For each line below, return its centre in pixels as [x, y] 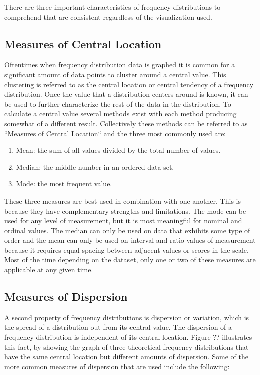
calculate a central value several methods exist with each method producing [120, 114]
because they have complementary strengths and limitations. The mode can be [125, 210]
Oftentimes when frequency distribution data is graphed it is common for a [120, 64]
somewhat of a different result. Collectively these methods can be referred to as [126, 123]
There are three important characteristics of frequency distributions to [112, 7]
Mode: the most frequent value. [64, 184]
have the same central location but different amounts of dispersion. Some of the [126, 357]
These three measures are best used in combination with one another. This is [122, 200]
